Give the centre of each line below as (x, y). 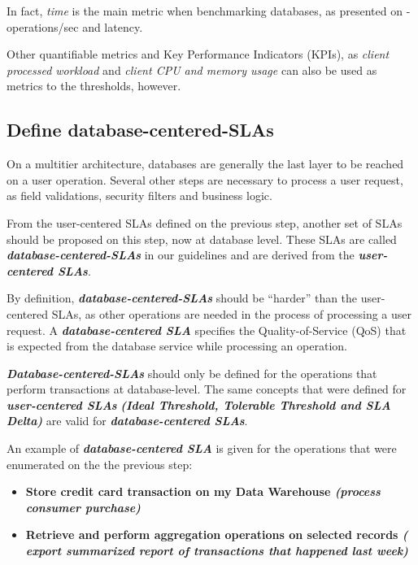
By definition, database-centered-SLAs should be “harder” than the (182, 298)
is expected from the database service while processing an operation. (177, 346)
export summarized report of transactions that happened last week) (217, 551)
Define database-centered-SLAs (140, 130)
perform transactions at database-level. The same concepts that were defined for (207, 389)
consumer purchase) (83, 507)
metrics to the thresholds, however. (94, 86)
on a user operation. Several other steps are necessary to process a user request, (205, 179)
